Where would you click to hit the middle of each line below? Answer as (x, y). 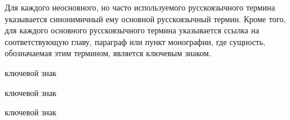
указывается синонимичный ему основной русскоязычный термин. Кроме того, (145, 18)
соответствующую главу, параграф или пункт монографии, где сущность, (135, 41)
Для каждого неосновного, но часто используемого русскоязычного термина (140, 7)
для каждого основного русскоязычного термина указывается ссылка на (132, 30)
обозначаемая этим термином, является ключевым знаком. (108, 53)
